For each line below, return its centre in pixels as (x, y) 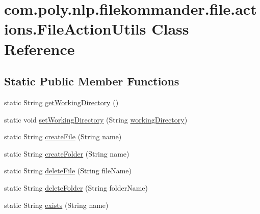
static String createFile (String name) (63, 136)
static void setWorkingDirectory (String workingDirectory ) (96, 119)
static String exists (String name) (56, 205)
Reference (40, 49)
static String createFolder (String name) (67, 153)
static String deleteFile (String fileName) (68, 171)
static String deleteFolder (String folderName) (76, 187)
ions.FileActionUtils (75, 29)
